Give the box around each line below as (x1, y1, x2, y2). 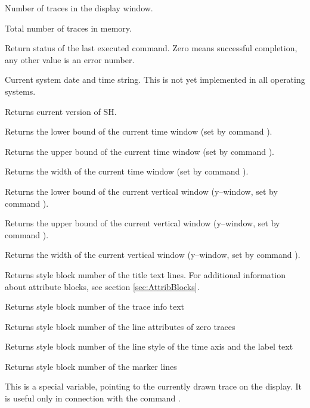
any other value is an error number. (5, 53, 135, 66)
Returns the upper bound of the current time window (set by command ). (5, 145, 275, 157)
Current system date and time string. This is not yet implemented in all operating (5, 73, 305, 86)
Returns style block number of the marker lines (5, 360, 177, 372)
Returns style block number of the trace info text (5, 300, 185, 313)
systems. (5, 85, 36, 97)
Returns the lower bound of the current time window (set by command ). (5, 125, 272, 138)
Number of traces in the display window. (5, 2, 153, 14)
